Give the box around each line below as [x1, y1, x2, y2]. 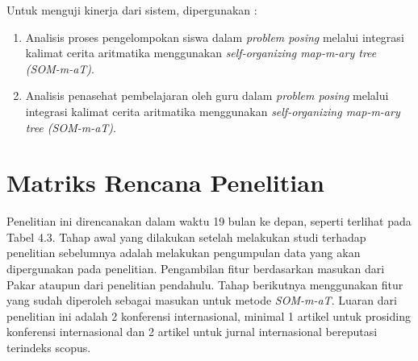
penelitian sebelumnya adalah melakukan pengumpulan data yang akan [6, 244, 361, 261]
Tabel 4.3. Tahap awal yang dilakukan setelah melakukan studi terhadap [6, 228, 366, 245]
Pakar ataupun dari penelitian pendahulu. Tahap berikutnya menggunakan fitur [6, 276, 403, 293]
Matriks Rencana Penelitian [6, 166, 324, 199]
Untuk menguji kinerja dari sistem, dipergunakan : [6, 2, 257, 18]
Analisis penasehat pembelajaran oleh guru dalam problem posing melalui [25, 87, 389, 104]
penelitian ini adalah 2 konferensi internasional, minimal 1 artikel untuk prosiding [6, 307, 411, 324]
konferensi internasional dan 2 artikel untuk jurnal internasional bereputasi [6, 323, 378, 340]
